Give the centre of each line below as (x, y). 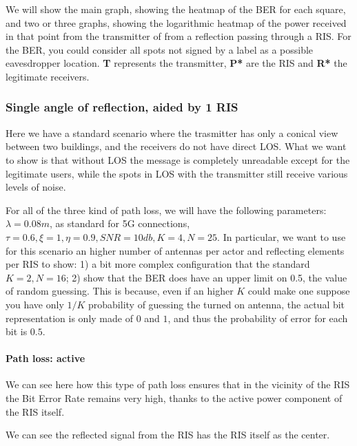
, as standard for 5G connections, (120, 223)
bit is (17, 331)
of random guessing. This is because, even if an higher (120, 291)
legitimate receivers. (48, 76)
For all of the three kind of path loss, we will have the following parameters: (166, 210)
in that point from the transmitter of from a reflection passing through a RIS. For (178, 36)
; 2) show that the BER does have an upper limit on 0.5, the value (206, 277)
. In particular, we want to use (282, 236)
